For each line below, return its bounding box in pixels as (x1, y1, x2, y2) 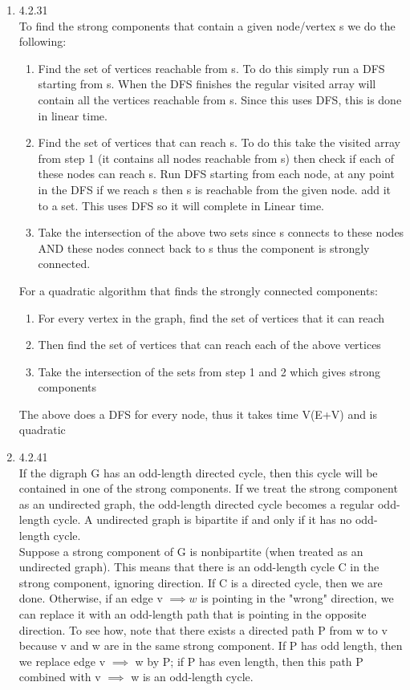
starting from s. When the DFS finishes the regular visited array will (38, 75, 376, 92)
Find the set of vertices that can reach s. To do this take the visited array (38, 134, 401, 151)
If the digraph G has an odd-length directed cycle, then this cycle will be (18, 464, 378, 481)
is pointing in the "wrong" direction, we (201, 590, 394, 607)
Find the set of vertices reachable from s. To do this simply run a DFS (38, 59, 385, 76)
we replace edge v (18, 652, 106, 669)
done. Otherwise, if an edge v (18, 590, 163, 607)
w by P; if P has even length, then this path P (135, 652, 363, 669)
